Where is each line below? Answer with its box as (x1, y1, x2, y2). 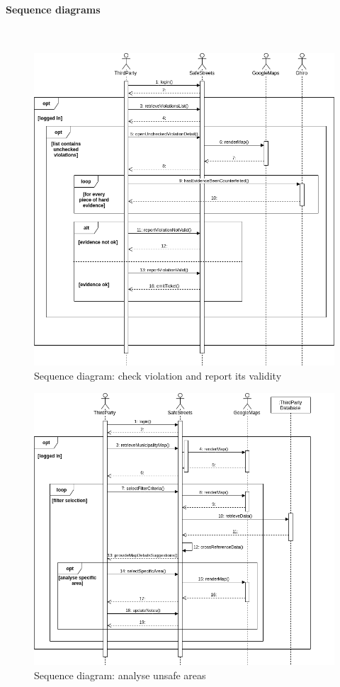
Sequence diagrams (6, 1, 101, 16)
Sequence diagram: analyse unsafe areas (34, 668, 206, 683)
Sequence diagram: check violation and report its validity (34, 368, 282, 382)
